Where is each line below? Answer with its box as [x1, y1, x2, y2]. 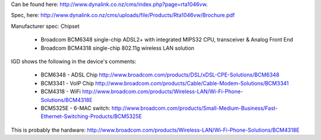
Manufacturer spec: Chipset [11, 23, 80, 30]
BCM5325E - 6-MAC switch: [40, 104, 111, 112]
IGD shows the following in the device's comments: [11, 58, 137, 65]
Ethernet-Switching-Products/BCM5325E [40, 113, 142, 120]
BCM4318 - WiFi [40, 88, 81, 95]
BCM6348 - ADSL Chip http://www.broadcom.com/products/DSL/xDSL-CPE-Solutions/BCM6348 [40, 71, 279, 78]
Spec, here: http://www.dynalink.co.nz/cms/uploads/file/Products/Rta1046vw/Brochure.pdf [11, 12, 235, 19]
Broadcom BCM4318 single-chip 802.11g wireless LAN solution [40, 44, 194, 52]
